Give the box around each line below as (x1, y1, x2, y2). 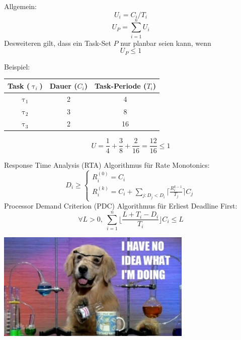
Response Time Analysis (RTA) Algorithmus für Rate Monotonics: (4, 159, 210, 170)
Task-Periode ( (94, 80, 147, 91)
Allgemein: (4, 1, 37, 11)
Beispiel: (4, 61, 30, 72)
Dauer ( (49, 80, 77, 91)
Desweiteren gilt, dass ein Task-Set (4, 37, 111, 48)
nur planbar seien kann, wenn (120, 37, 211, 48)
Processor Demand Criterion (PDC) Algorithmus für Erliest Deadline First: (4, 200, 237, 211)
